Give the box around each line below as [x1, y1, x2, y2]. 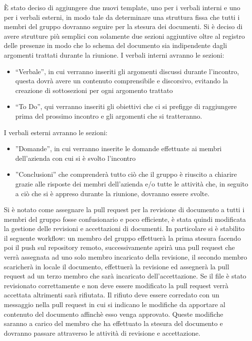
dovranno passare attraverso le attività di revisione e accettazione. [4, 327, 201, 338]
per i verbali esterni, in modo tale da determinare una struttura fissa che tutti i [4, 12, 240, 22]
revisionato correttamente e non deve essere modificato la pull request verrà [4, 280, 229, 290]
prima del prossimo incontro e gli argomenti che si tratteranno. [15, 110, 202, 121]
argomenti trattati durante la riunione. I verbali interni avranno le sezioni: [4, 49, 224, 60]
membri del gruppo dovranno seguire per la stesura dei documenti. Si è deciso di [4, 21, 243, 31]
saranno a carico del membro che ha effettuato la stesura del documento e [4, 318, 223, 328]
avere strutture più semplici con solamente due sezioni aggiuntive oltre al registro [4, 31, 245, 41]
